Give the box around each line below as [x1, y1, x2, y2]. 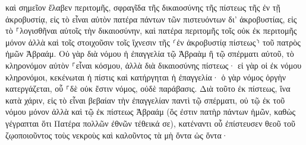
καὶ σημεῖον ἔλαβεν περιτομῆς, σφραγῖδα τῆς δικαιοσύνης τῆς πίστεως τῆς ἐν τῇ [5, 1, 280, 13]
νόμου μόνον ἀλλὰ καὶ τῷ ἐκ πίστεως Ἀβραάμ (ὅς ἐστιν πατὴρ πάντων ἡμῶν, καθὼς [5, 105, 296, 118]
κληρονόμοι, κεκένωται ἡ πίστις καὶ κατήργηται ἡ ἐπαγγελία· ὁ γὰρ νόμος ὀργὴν [5, 70, 286, 83]
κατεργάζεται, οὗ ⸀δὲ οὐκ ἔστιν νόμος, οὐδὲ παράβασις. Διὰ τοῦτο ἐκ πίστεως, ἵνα [5, 82, 291, 95]
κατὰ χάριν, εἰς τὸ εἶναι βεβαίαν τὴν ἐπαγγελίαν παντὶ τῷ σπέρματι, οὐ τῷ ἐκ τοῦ [5, 94, 285, 106]
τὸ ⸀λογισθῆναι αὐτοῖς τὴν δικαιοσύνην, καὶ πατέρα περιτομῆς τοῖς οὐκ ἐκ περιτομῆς [5, 24, 297, 37]
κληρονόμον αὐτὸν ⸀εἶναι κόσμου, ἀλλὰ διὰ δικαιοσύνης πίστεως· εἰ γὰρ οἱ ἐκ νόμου [5, 59, 302, 71]
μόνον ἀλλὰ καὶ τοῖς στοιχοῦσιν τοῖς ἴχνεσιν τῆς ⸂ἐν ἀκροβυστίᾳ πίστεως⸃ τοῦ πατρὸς [5, 36, 301, 48]
